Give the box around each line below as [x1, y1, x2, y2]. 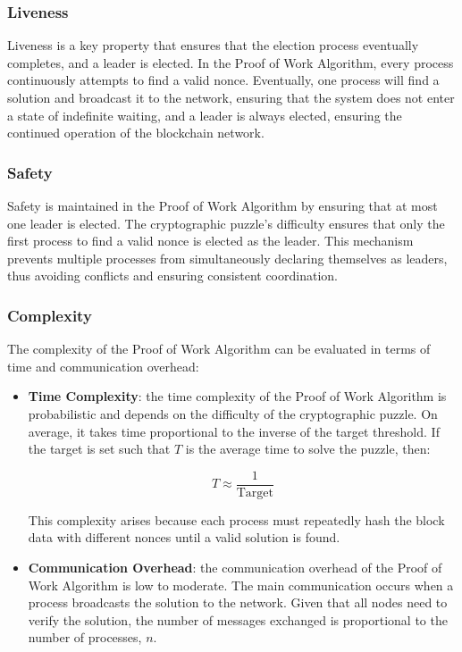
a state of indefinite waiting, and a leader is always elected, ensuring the [7, 105, 402, 124]
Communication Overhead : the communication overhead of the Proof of [28, 558, 442, 576]
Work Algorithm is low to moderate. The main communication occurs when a [28, 575, 454, 594]
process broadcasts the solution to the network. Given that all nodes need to [28, 593, 448, 612]
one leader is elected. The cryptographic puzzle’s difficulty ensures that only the [7, 213, 445, 232]
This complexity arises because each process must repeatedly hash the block [28, 510, 445, 529]
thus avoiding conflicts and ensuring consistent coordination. [7, 266, 338, 285]
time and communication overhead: [7, 356, 199, 375]
